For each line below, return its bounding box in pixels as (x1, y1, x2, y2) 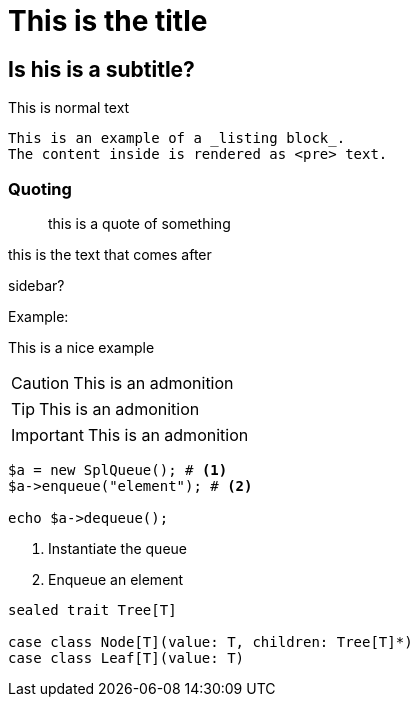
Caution (11, 372, 70, 393)
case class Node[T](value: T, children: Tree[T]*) (8, 633, 413, 650)
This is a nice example (8, 338, 155, 356)
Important (11, 424, 84, 445)
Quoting (8, 178, 72, 199)
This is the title (8, 4, 208, 38)
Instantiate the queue (48, 539, 187, 557)
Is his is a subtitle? (8, 56, 195, 82)
